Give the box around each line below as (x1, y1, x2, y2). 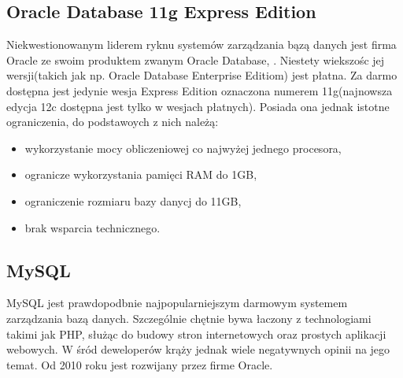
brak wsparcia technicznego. (24, 219, 161, 235)
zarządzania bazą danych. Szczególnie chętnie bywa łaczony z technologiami (6, 309, 372, 326)
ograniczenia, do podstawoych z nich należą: (6, 113, 219, 130)
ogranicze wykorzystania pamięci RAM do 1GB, (24, 166, 257, 183)
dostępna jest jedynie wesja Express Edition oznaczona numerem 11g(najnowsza (6, 82, 393, 98)
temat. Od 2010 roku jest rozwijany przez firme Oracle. (6, 356, 273, 372)
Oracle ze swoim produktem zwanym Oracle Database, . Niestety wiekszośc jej (6, 51, 385, 68)
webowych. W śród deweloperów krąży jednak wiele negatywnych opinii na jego (6, 341, 390, 358)
